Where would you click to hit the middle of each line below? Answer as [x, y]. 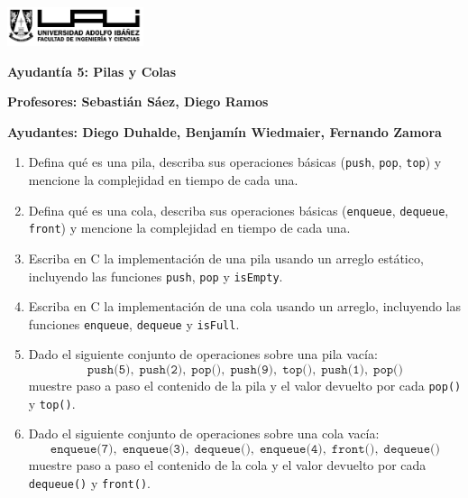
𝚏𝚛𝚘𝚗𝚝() [353, 449]
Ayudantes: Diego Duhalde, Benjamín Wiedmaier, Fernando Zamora [225, 131]
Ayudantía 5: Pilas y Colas [92, 71]
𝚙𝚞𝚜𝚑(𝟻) [109, 370]
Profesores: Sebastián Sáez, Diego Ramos [138, 101]
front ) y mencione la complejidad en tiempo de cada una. [189, 228]
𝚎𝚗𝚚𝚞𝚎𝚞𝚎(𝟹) [154, 449]
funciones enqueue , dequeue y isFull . [134, 323]
